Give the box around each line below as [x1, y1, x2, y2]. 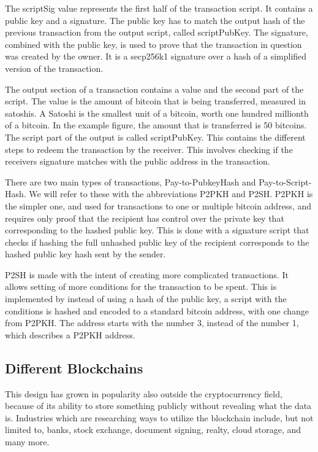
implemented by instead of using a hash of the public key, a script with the [5, 292, 287, 305]
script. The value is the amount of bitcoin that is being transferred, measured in [5, 95, 306, 107]
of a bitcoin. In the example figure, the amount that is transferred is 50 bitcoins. [5, 119, 307, 131]
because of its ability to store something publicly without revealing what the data [5, 399, 312, 412]
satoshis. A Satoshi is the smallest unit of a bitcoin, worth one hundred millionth [5, 106, 309, 119]
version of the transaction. [5, 61, 104, 74]
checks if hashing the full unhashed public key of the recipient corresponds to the [5, 235, 309, 248]
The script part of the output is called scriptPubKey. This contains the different [5, 130, 306, 143]
